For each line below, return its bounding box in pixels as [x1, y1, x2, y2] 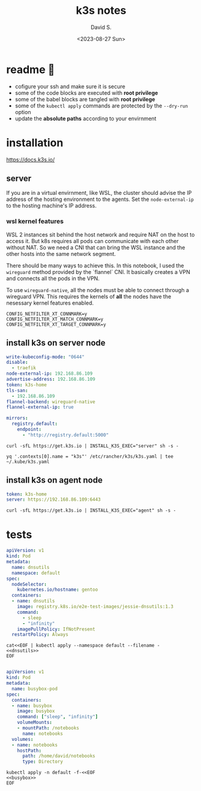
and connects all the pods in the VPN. [6, 275, 100, 282]
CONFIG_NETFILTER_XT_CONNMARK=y [6, 311, 87, 317]
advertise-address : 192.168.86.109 [6, 376, 96, 383]
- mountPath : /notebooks [17, 725, 79, 731]
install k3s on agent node [6, 475, 103, 486]
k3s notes [76, 4, 126, 17]
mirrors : [6, 415, 28, 421]
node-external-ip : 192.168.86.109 [6, 370, 93, 377]
